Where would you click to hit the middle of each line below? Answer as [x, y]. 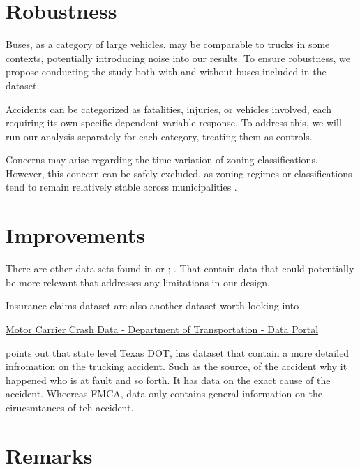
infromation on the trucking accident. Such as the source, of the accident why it [177, 366]
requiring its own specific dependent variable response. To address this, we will [174, 123]
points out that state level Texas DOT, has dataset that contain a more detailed [178, 352]
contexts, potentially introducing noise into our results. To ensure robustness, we [178, 58]
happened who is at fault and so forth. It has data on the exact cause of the [168, 380]
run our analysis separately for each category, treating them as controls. [159, 136]
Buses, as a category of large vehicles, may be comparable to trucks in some [168, 44]
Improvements [76, 235]
